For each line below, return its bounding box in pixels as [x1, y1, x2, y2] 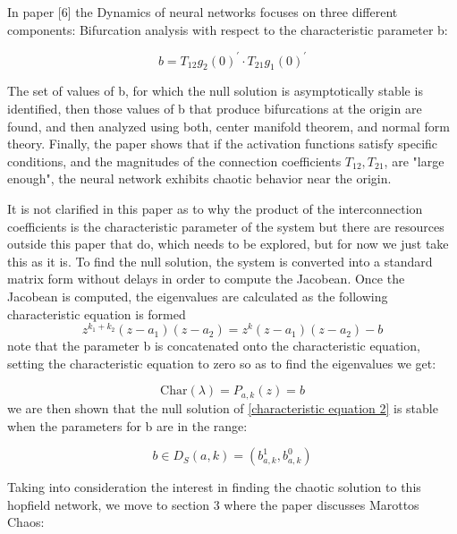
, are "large [384, 151, 444, 170]
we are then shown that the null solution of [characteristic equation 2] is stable [7, 398, 438, 417]
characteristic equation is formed [7, 304, 186, 323]
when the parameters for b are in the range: [7, 416, 248, 435]
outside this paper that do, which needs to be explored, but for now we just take [7, 234, 449, 253]
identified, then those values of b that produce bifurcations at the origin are [7, 99, 422, 118]
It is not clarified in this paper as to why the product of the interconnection [7, 199, 423, 218]
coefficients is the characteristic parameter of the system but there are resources [7, 216, 444, 235]
